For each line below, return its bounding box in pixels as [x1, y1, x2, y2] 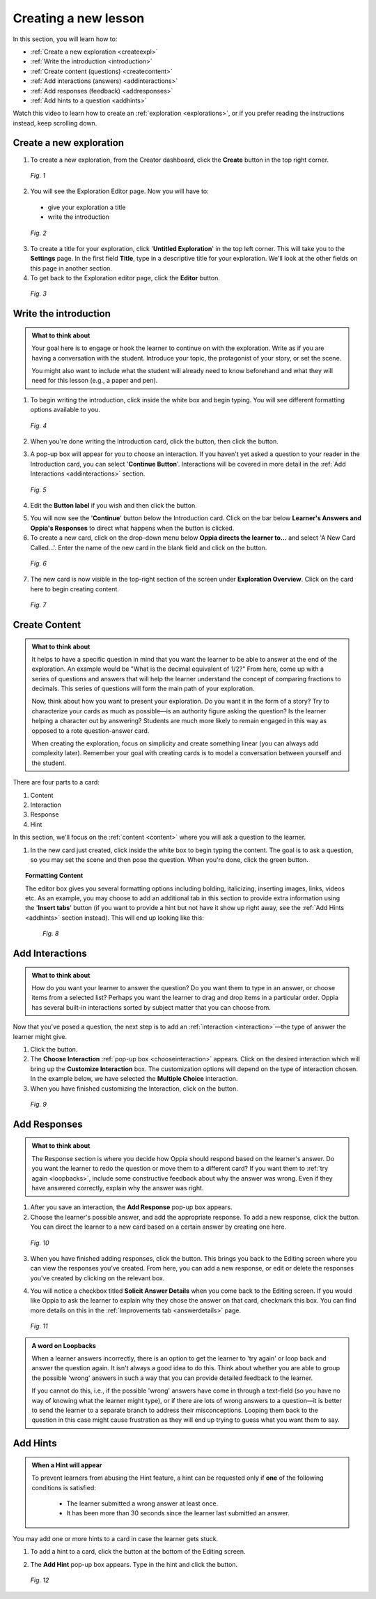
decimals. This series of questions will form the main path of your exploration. [31, 684, 255, 693]
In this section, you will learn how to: [13, 35, 118, 43]
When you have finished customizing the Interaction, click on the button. [30, 1084, 238, 1093]
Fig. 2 [30, 229, 47, 237]
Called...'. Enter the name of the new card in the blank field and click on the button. [30, 543, 267, 552]
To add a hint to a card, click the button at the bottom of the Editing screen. [30, 1547, 246, 1556]
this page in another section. [30, 264, 113, 272]
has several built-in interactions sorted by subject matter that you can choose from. [31, 1003, 271, 1011]
